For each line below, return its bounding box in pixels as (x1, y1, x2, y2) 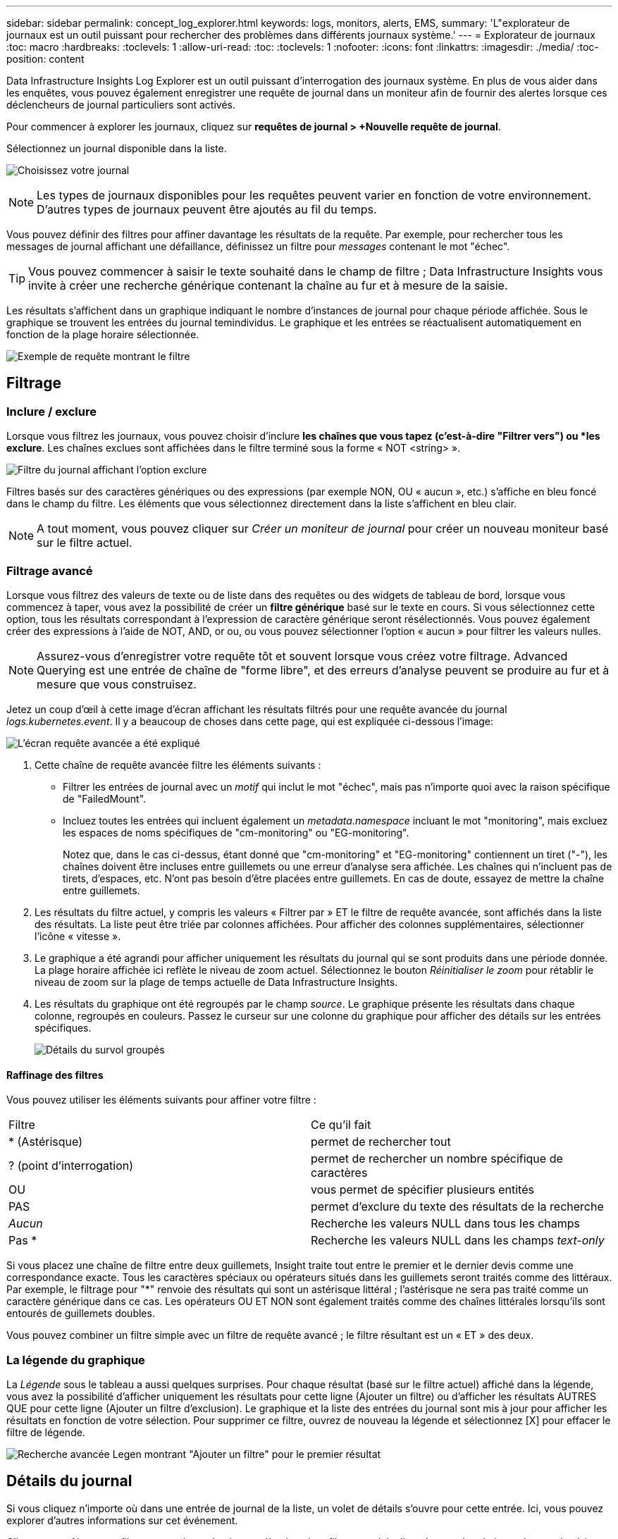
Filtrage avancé (6, 563, 93, 578)
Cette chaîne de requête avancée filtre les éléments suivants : (35, 758, 321, 771)
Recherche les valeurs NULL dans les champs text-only (311, 1233, 605, 1248)
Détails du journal (6, 1472, 132, 1490)
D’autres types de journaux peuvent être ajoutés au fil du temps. (37, 202, 377, 216)
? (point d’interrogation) (8, 1158, 134, 1173)
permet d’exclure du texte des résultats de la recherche (311, 1199, 604, 1214)
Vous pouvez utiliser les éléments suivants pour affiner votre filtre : (6, 1094, 316, 1106)
